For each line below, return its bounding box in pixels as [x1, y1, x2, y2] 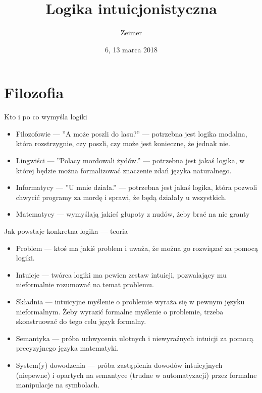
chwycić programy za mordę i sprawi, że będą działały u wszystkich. [16, 191, 227, 202]
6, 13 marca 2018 [104, 44, 158, 54]
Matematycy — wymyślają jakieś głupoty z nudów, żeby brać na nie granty [16, 209, 250, 219]
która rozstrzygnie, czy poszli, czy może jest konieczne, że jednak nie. [16, 138, 230, 149]
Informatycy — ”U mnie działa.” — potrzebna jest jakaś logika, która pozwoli [16, 182, 257, 192]
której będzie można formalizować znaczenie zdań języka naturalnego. [16, 165, 232, 175]
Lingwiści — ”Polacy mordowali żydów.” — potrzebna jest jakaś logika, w [16, 155, 245, 166]
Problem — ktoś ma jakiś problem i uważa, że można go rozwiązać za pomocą [16, 242, 258, 253]
